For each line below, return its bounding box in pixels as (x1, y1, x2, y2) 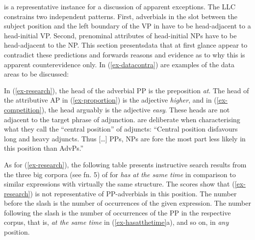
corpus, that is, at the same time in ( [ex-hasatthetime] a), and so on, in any (4, 217, 229, 227)
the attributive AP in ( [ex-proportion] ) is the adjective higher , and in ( (4, 95, 217, 105)
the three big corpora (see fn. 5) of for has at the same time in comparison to (4, 169, 236, 179)
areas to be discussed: (4, 69, 69, 79)
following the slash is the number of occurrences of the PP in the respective (4, 207, 231, 217)
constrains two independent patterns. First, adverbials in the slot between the (4, 11, 238, 21)
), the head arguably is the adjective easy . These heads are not (41, 104, 230, 114)
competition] (4, 104, 42, 114)
